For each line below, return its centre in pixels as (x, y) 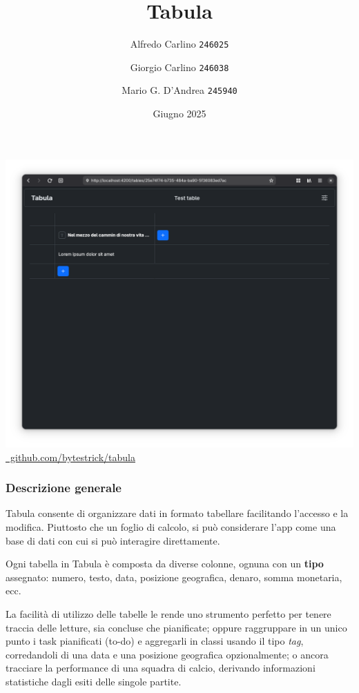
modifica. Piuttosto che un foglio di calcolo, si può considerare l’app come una (171, 527)
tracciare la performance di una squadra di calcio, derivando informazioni (161, 668)
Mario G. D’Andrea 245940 (179, 90)
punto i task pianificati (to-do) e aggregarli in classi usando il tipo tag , (155, 641)
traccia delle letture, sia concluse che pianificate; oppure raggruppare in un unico (176, 627)
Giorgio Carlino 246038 (179, 67)
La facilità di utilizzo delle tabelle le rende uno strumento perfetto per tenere (168, 614)
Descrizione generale (64, 488)
